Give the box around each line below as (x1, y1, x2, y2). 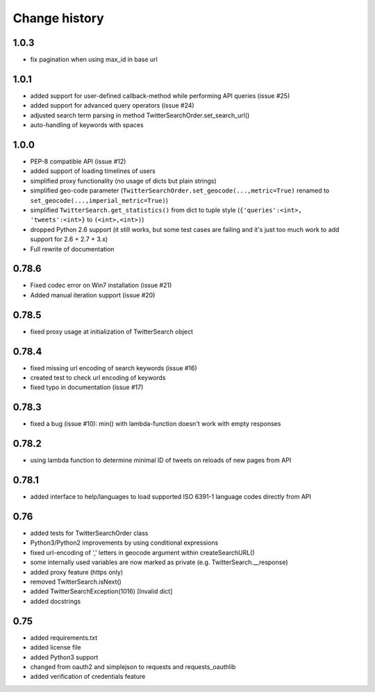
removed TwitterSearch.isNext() (30, 577, 122, 586)
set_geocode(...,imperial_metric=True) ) (30, 196, 168, 204)
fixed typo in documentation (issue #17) (30, 383, 144, 392)
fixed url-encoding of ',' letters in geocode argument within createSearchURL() (30, 548, 255, 557)
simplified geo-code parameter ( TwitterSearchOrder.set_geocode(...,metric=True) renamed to (30, 186, 330, 195)
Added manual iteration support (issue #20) (30, 290, 156, 299)
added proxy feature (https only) (30, 568, 124, 576)
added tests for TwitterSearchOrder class (30, 529, 149, 538)
